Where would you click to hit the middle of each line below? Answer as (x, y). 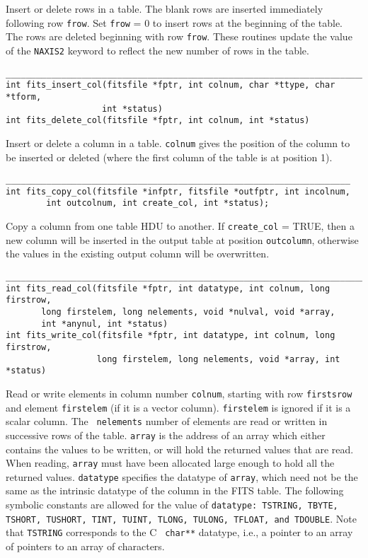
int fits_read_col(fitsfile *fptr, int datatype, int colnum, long (168, 288)
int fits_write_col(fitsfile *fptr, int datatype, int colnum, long (171, 336)
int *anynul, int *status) (105, 324)
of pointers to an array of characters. (85, 546)
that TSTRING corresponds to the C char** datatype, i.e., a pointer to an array (179, 532)
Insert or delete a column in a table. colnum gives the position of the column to (178, 143)
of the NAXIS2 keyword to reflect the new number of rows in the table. (157, 50)
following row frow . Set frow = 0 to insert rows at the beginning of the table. (174, 22)
